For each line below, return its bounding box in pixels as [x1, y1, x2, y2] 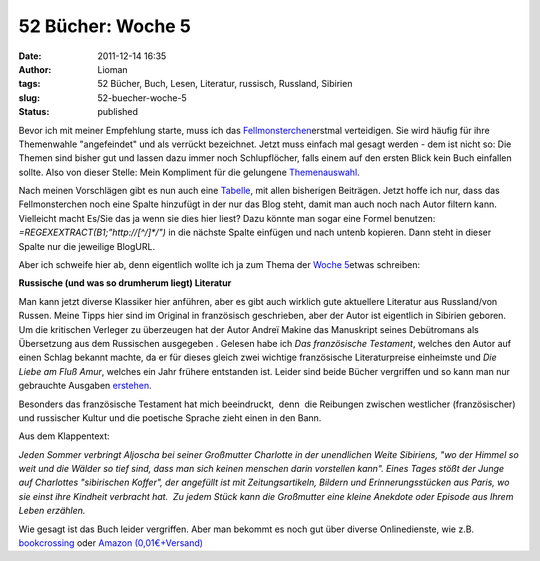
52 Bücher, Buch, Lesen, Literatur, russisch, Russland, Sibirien [97, 78, 353, 90]
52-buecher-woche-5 [97, 91, 187, 104]
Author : [18, 63, 52, 75]
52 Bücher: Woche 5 [18, 15, 192, 37]
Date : [18, 50, 42, 62]
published [97, 106, 139, 118]
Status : [18, 106, 50, 118]
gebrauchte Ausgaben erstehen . [18, 380, 152, 392]
